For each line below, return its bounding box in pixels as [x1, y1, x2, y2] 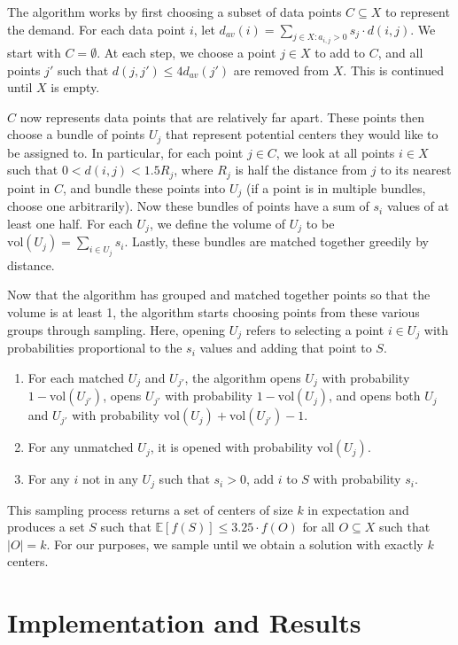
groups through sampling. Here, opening [7, 320, 226, 338]
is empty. [50, 78, 100, 97]
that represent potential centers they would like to [166, 125, 439, 144]
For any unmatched [27, 438, 134, 456]
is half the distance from [235, 160, 368, 179]
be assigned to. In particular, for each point [7, 143, 244, 161]
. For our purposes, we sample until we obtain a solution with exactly [46, 534, 423, 553]
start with [7, 43, 61, 62]
